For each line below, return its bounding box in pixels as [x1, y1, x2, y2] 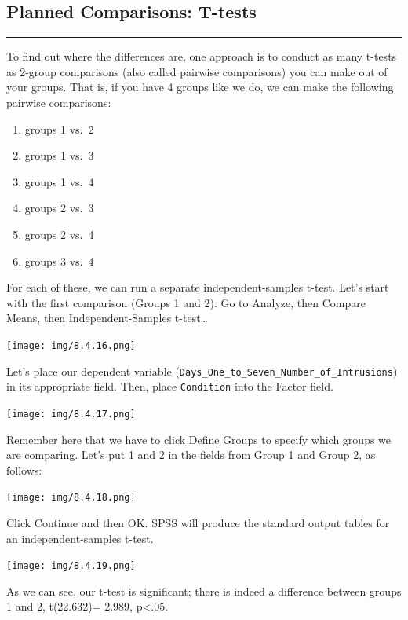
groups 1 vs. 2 [24, 120, 94, 137]
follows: [6, 461, 42, 478]
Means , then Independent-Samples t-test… [6, 310, 208, 326]
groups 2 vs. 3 [24, 200, 94, 216]
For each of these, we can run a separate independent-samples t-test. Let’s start [6, 279, 389, 295]
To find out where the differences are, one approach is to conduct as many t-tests [6, 48, 397, 64]
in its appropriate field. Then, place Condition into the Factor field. [6, 378, 333, 394]
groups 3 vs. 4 [24, 252, 94, 269]
